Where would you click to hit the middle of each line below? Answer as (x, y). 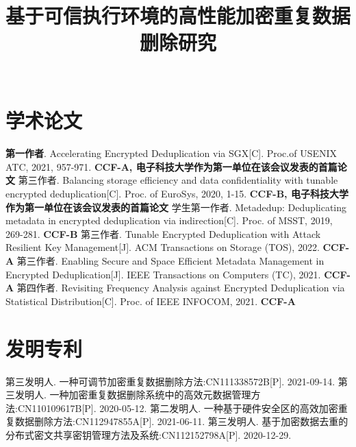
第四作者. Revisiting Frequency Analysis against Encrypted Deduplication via (181, 288)
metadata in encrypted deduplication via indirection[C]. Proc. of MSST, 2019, (169, 220)
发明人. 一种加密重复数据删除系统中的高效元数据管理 (133, 395)
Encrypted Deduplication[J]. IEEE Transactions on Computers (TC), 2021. (163, 274)
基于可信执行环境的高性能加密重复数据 (178, 15)
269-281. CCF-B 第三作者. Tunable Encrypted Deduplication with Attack (163, 233)
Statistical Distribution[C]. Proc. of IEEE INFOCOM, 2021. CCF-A (151, 301)
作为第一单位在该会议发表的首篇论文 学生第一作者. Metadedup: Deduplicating (176, 207)
